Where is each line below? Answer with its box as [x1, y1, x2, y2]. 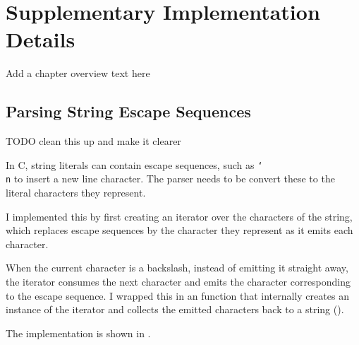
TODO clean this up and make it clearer [6, 134, 181, 148]
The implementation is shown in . [6, 325, 151, 340]
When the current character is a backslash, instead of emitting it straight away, [6, 260, 348, 275]
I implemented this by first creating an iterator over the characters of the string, [6, 209, 353, 223]
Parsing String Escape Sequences [6, 100, 251, 122]
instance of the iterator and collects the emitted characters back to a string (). [6, 302, 344, 317]
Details [6, 25, 75, 54]
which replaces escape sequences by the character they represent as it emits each [6, 223, 353, 238]
